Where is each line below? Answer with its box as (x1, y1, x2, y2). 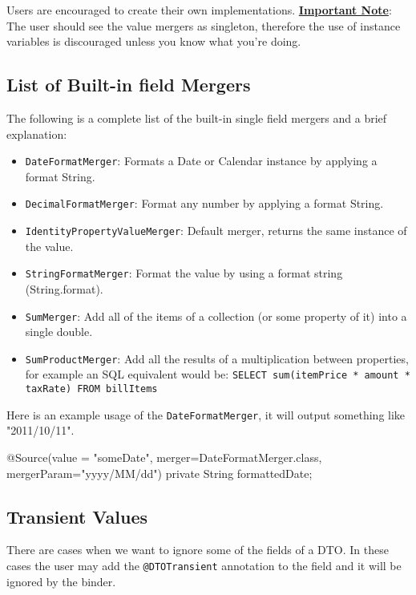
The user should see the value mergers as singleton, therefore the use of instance (6, 17, 401, 34)
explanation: (6, 125, 67, 142)
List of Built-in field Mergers (6, 72, 251, 97)
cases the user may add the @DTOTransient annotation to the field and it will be (6, 557, 402, 574)
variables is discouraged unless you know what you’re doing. (6, 33, 301, 50)
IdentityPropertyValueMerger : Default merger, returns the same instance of (25, 222, 407, 239)
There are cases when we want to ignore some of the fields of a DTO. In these (6, 541, 389, 558)
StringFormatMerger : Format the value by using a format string (25, 265, 343, 281)
